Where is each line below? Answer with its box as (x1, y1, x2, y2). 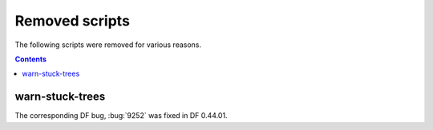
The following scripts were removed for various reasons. (14, 40, 202, 49)
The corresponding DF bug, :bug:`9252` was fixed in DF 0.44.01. (14, 111, 228, 120)
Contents (14, 54, 47, 64)
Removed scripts (14, 12, 130, 30)
